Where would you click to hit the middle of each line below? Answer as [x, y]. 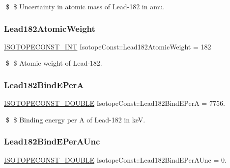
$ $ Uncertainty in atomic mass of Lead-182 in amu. [85, 6]
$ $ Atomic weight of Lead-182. [54, 63]
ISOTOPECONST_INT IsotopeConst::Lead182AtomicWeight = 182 [108, 46]
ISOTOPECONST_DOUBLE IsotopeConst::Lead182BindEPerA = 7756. [115, 103]
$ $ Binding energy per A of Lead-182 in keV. [75, 119]
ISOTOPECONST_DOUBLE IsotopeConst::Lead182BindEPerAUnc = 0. [115, 159]
